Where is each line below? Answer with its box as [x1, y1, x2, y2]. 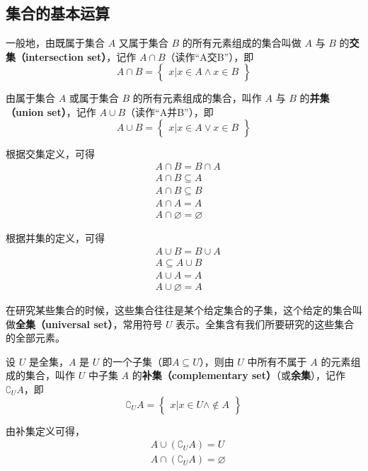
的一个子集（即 [102, 354, 172, 368]
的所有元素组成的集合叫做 [182, 35, 301, 50]
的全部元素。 [6, 330, 65, 345]
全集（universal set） [16, 316, 113, 331]
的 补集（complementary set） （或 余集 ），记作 [132, 368, 345, 383]
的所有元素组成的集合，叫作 [132, 91, 262, 105]
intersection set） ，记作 [25, 49, 137, 64]
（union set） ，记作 [6, 104, 96, 119]
